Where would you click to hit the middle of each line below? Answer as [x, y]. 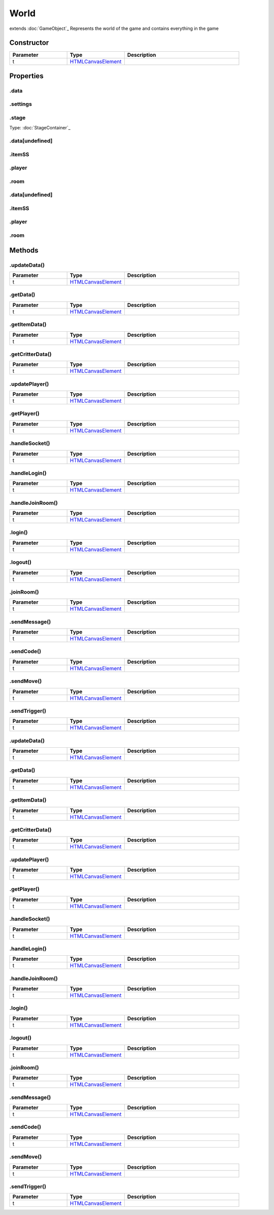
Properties [26, 76]
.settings [21, 104]
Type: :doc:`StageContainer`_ [40, 128]
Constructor [29, 43]
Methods [24, 250]
